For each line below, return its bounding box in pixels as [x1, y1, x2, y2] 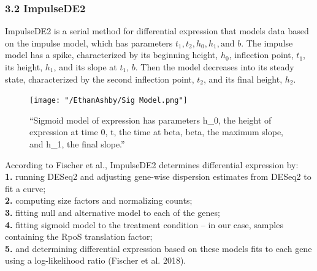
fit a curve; [5, 182, 46, 195]
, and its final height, [204, 72, 283, 85]
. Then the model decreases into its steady [135, 61, 294, 73]
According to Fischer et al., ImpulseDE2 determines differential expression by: [5, 158, 299, 171]
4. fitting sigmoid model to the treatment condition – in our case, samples [5, 218, 283, 231]
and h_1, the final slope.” [29, 138, 125, 150]
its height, [5, 61, 43, 73]
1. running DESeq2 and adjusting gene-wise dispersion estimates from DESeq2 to [5, 170, 311, 183]
